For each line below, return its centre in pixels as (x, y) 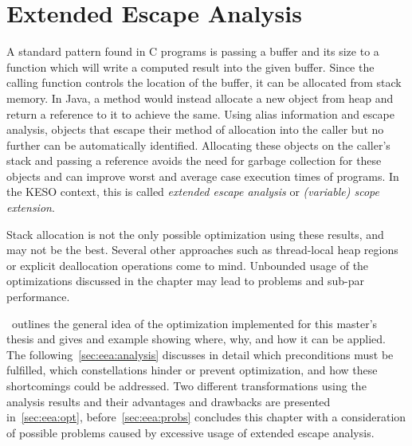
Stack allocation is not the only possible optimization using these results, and (195, 234)
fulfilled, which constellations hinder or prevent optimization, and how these (192, 370)
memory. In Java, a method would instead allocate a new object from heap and (200, 98)
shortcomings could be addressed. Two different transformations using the (186, 385)
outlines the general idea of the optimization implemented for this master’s (194, 323)
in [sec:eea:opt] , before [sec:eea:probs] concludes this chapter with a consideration (206, 417)
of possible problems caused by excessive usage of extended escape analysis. (190, 432)
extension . (31, 207)
